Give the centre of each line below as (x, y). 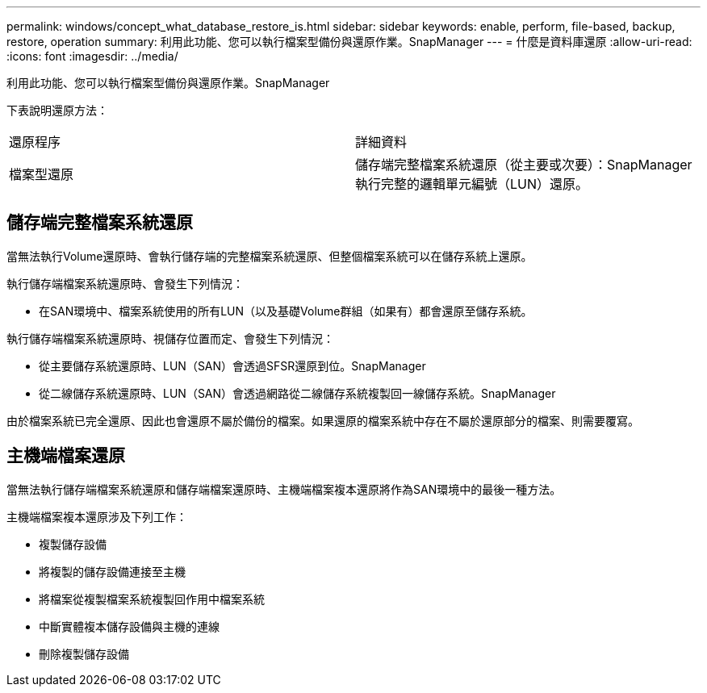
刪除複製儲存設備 (84, 653)
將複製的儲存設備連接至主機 (112, 571)
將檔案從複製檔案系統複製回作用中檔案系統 (152, 599)
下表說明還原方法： (57, 110)
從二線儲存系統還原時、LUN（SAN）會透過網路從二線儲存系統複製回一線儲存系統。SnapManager (297, 393)
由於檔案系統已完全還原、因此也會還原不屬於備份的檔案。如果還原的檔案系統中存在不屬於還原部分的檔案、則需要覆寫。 (323, 420)
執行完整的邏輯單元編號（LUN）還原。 (472, 184)
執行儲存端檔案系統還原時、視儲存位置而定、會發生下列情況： (170, 338)
